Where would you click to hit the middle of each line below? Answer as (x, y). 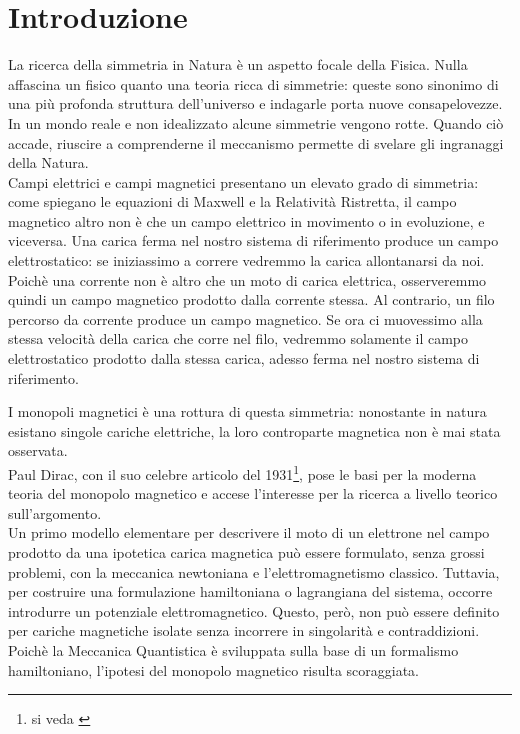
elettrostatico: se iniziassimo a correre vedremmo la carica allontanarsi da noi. (246, 260)
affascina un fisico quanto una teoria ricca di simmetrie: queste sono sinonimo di (253, 83)
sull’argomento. (55, 512)
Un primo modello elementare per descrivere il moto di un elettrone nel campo (249, 532)
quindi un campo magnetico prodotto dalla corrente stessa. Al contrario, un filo (251, 299)
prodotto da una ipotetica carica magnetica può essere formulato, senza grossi (246, 552)
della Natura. (48, 162)
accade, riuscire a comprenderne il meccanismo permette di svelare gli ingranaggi (256, 142)
